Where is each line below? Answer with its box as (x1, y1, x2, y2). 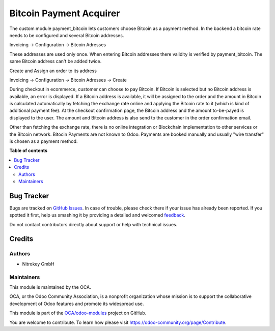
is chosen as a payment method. (9, 138, 78, 144)
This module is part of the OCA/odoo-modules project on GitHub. (9, 310, 147, 316)
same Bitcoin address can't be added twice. (9, 58, 102, 65)
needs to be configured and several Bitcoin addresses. (9, 32, 124, 38)
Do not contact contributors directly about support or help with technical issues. (9, 221, 178, 227)
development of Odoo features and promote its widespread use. (9, 300, 144, 307)
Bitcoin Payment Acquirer (9, 8, 120, 19)
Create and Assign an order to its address (9, 68, 97, 74)
